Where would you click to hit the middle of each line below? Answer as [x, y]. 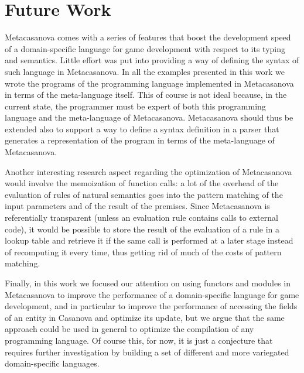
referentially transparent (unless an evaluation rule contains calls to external [141, 218]
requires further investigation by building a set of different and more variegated [147, 352]
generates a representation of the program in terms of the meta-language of [140, 140]
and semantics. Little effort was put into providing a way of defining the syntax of [152, 60]
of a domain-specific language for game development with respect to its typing [145, 48]
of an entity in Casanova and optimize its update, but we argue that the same [145, 317]
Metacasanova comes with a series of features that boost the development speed [148, 37]
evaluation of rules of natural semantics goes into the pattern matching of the [144, 194]
